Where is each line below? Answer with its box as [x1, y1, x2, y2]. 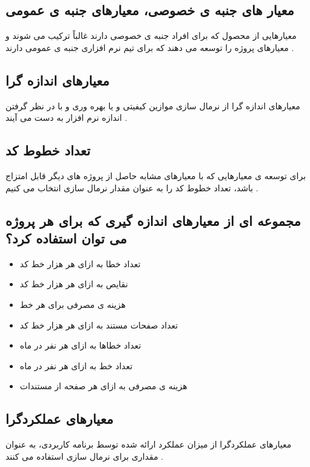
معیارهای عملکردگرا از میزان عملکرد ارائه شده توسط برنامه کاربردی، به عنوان [5, 438, 292, 451]
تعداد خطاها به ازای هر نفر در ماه [19, 339, 141, 352]
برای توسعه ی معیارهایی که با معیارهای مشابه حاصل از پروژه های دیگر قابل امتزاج [5, 169, 306, 182]
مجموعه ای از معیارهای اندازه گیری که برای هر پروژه [5, 211, 301, 230]
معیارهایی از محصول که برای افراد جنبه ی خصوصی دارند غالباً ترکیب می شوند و [5, 29, 297, 42]
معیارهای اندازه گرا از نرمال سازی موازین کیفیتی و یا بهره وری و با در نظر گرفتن [5, 99, 300, 112]
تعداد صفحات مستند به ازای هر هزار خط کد [19, 318, 178, 331]
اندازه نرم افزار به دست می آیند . [5, 111, 127, 124]
